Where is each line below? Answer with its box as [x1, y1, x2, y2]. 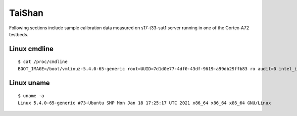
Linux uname [9, 78, 50, 87]
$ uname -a [18, 93, 45, 99]
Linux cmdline [9, 45, 54, 53]
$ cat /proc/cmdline [18, 59, 68, 64]
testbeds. [9, 31, 29, 37]
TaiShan [9, 7, 44, 18]
